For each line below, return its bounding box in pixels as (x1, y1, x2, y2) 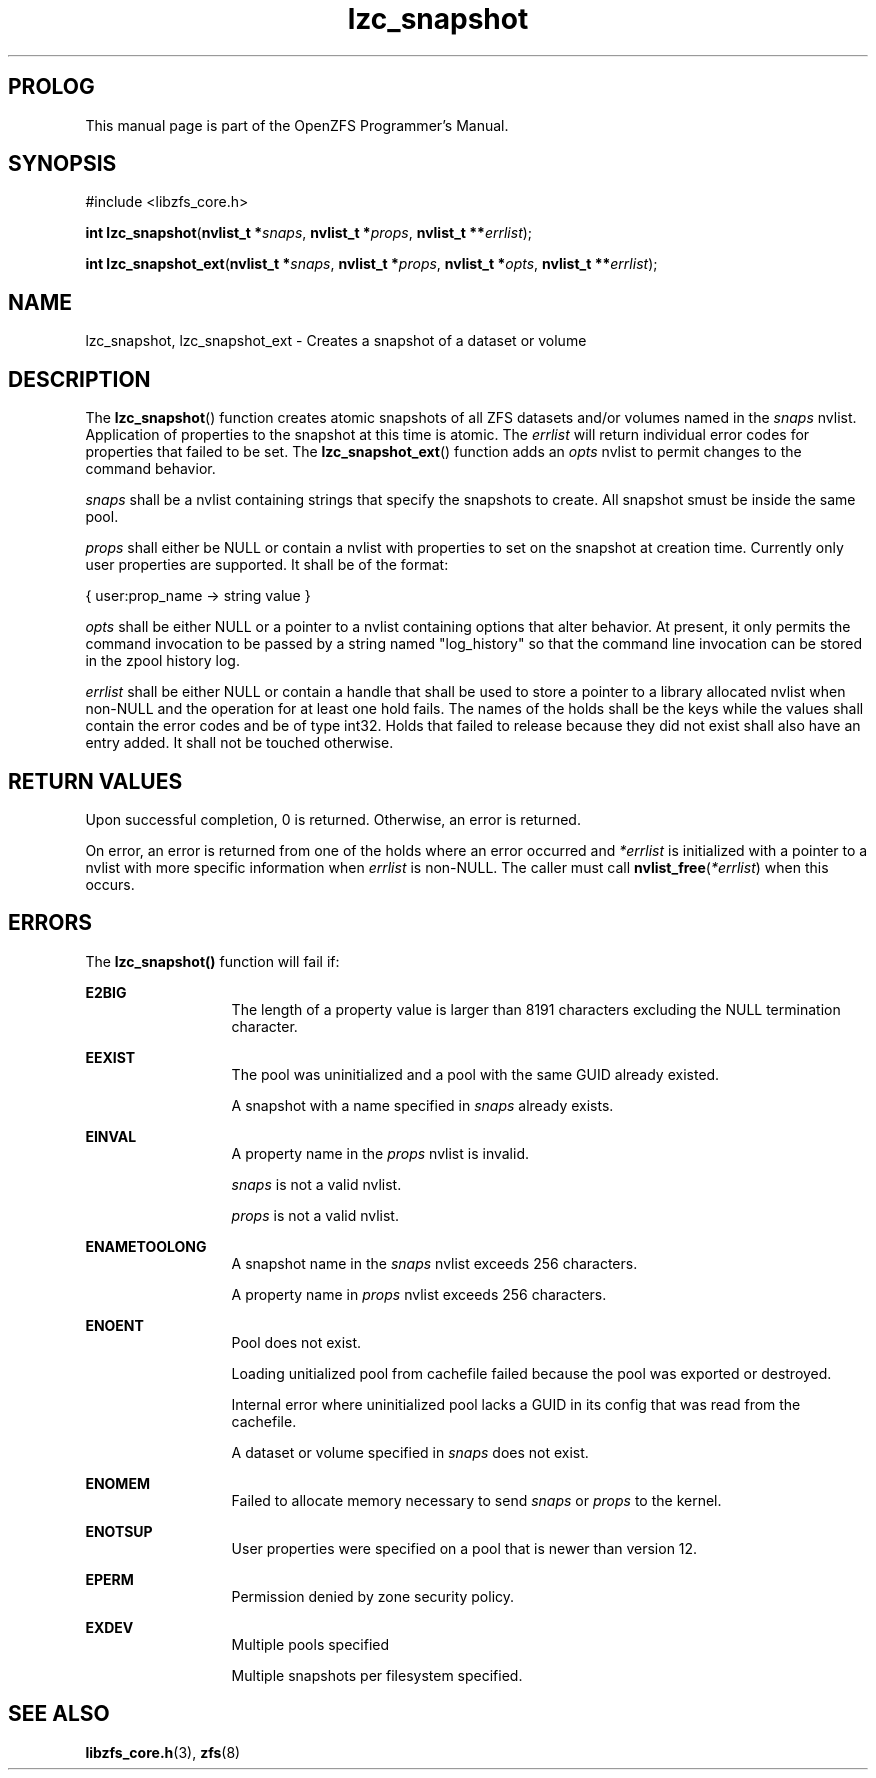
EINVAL (85, 1127, 137, 1145)
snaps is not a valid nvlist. (231, 1175, 402, 1193)
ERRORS (8, 910, 93, 936)
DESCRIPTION (8, 366, 151, 392)
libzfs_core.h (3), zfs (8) (85, 1743, 241, 1761)
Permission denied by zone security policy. (231, 1587, 515, 1605)
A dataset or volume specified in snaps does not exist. (231, 1443, 589, 1461)
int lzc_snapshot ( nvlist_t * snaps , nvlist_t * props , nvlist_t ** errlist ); (85, 224, 533, 242)
